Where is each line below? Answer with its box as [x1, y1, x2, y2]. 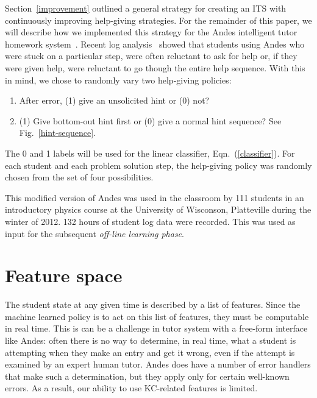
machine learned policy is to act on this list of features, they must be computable [5, 310, 309, 322]
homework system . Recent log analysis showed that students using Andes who [5, 37, 305, 50]
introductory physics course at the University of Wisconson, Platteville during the [5, 203, 312, 216]
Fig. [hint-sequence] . [19, 126, 96, 139]
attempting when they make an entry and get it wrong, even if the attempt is [5, 346, 295, 358]
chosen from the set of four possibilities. [5, 171, 154, 183]
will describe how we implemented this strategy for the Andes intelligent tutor [5, 26, 297, 38]
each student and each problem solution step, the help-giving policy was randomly [5, 158, 312, 171]
